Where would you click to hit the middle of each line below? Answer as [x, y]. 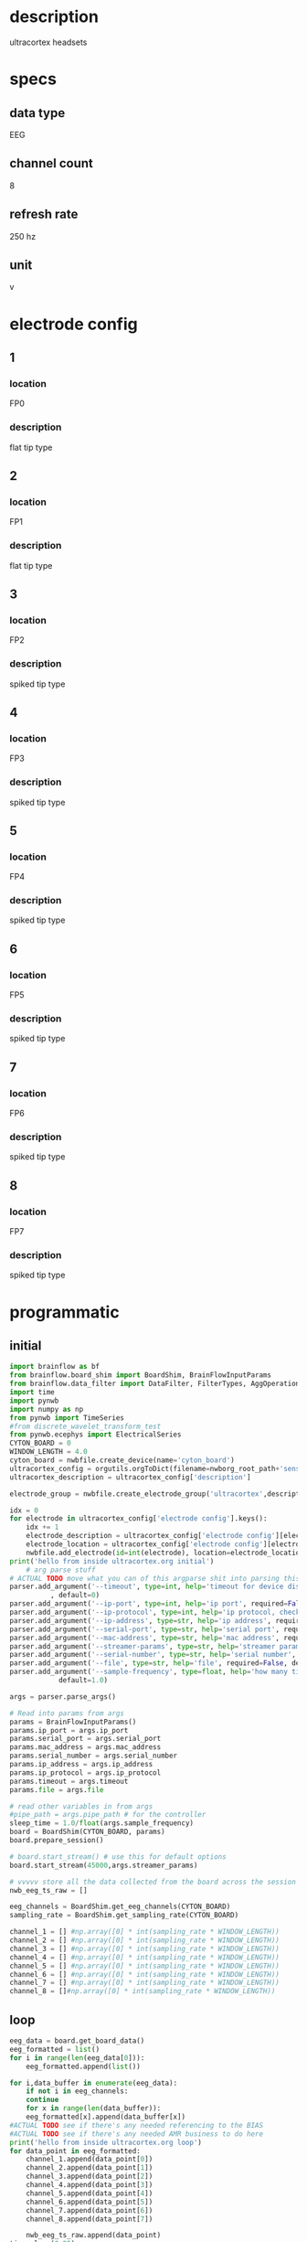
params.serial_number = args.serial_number [94, 1756]
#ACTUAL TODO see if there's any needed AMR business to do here [136, 2134]
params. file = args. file [57, 1789]
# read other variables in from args [81, 1806]
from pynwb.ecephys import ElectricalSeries [95, 1435]
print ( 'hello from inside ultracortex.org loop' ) [106, 2142]
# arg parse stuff [61, 1570]
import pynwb [34, 1401]
